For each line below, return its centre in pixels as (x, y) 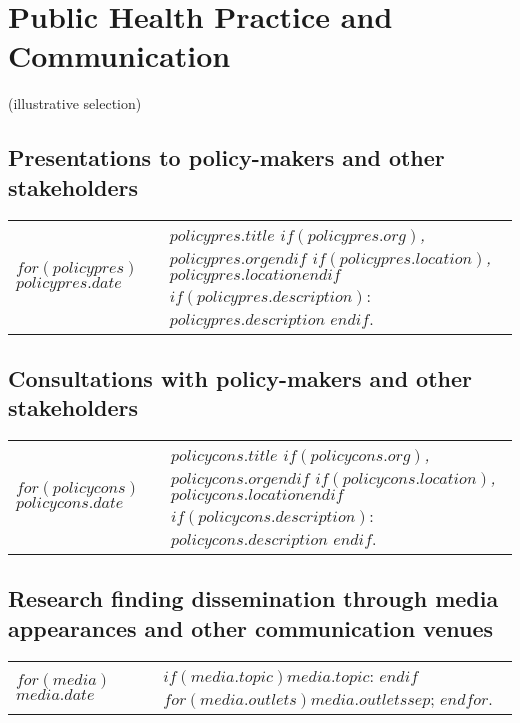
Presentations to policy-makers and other (226, 157)
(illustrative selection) (75, 103)
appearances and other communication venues (251, 627)
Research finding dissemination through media (253, 598)
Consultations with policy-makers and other (240, 377)
